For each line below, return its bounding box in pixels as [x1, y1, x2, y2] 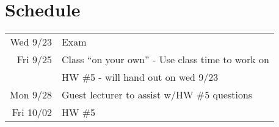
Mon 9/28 [10, 88, 52, 102]
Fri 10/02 [12, 105, 52, 120]
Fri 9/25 [16, 52, 52, 67]
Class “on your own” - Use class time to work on [61, 52, 269, 67]
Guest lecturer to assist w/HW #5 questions [61, 88, 253, 102]
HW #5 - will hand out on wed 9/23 [61, 70, 219, 84]
